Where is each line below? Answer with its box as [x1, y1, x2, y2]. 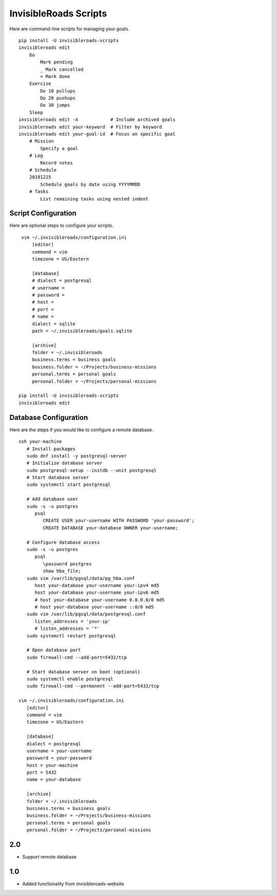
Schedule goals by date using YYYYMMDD [40, 181, 141, 187]
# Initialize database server [26, 460, 103, 466]
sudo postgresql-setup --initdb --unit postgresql [26, 467, 156, 473]
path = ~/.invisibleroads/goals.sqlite [32, 328, 133, 334]
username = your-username [26, 748, 92, 754]
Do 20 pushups [40, 95, 76, 101]
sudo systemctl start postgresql [26, 482, 111, 488]
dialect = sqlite [32, 321, 76, 326]
